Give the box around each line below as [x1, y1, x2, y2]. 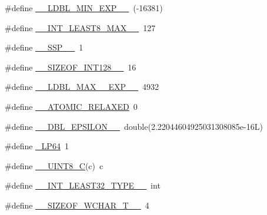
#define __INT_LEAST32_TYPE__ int [5, 179, 161, 192]
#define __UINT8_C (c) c [5, 159, 104, 172]
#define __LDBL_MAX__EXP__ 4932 [5, 80, 159, 93]
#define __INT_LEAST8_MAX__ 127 [5, 21, 156, 33]
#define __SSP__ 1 [5, 41, 84, 53]
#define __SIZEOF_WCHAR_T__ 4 [5, 199, 149, 211]
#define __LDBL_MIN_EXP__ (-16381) [5, 2, 163, 14]
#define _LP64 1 [5, 140, 69, 152]
